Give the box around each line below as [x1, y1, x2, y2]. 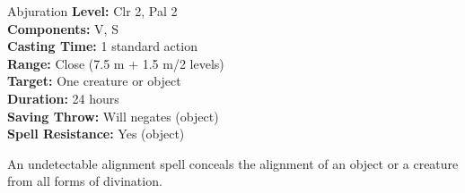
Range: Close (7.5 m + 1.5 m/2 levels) [7, 54, 224, 72]
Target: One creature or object [7, 71, 181, 90]
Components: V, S [7, 19, 118, 38]
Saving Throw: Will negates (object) [7, 106, 219, 125]
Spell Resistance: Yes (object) [7, 124, 185, 143]
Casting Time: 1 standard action [7, 37, 197, 55]
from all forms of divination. [7, 172, 162, 190]
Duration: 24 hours [7, 88, 119, 107]
